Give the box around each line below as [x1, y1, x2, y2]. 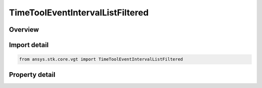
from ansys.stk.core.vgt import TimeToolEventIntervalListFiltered [19, 57, 183, 62]
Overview [9, 25, 39, 34]
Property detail [9, 70, 56, 79]
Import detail [9, 41, 49, 49]
